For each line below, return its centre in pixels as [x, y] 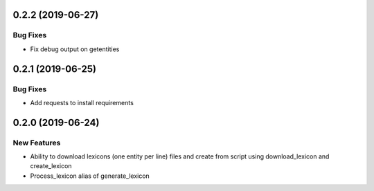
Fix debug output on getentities [75, 49]
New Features [37, 143]
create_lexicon [51, 166]
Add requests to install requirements [82, 102]
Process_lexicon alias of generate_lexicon [90, 176]
